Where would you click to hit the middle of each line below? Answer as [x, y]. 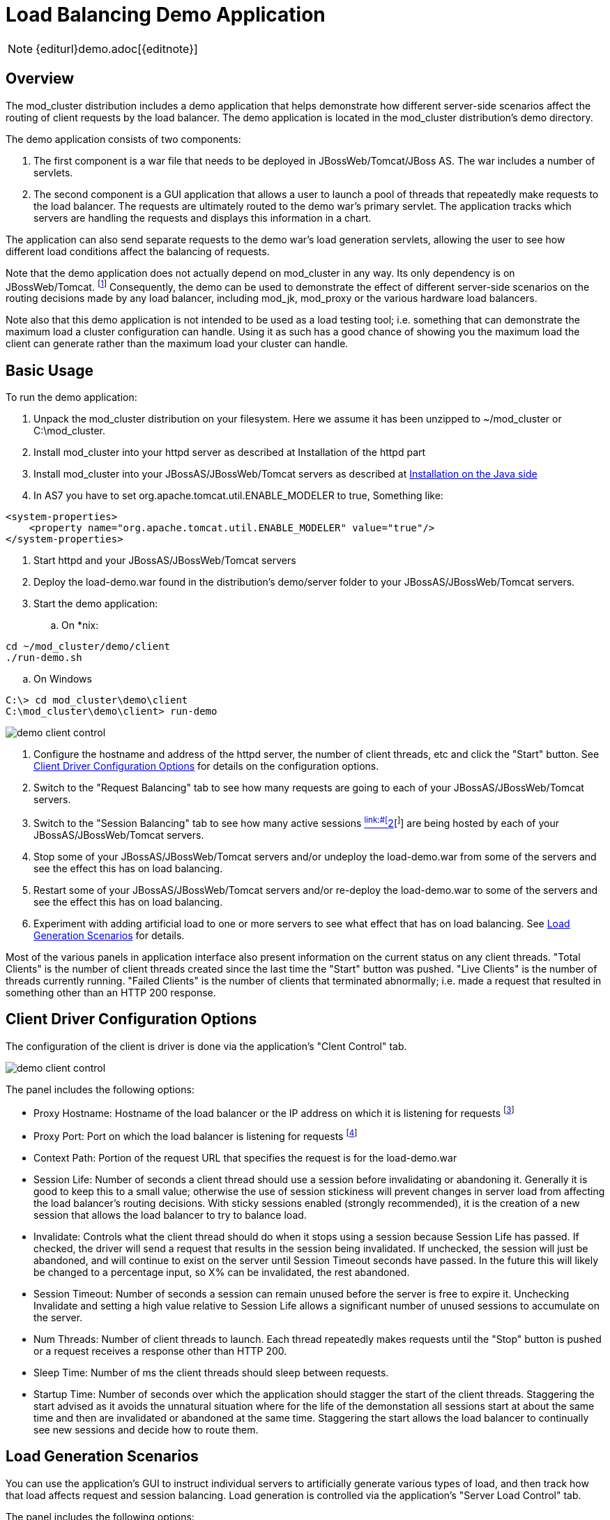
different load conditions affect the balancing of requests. [138, 251]
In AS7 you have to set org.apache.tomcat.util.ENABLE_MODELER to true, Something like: [238, 496]
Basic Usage [49, 370]
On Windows [63, 679]
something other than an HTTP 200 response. [111, 992]
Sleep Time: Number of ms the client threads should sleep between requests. [211, 1372]
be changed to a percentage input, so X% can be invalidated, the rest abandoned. [222, 1272]
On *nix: [80, 625]
